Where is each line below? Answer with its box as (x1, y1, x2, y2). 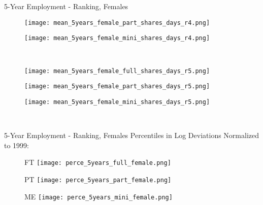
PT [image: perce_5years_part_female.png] (24, 174, 172, 184)
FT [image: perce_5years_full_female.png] (24, 157, 171, 167)
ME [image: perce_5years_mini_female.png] (24, 191, 173, 201)
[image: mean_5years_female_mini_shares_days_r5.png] (24, 98, 210, 106)
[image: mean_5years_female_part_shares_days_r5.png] (24, 83, 210, 90)
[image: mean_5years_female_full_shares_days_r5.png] (24, 67, 210, 75)
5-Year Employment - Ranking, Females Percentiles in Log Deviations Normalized (4, 130, 259, 141)
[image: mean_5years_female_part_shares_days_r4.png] (24, 19, 210, 26)
